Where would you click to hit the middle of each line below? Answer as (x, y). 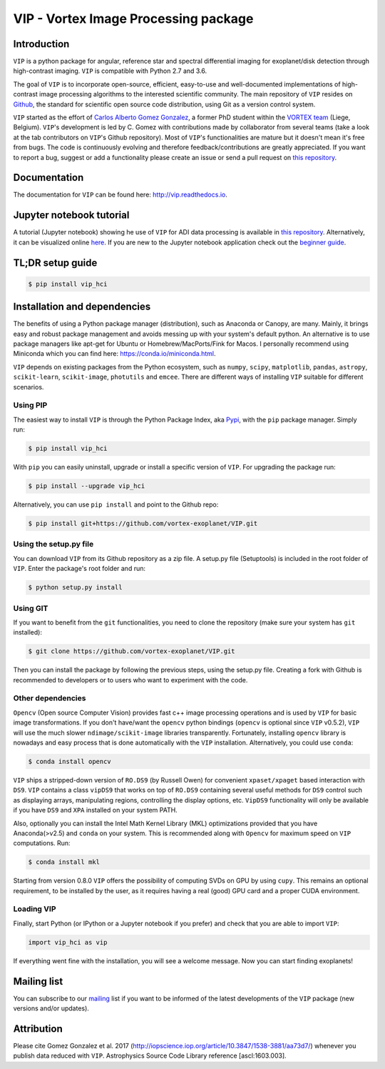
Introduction (41, 44)
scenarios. (29, 387)
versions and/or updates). (51, 1008)
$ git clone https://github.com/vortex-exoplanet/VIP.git (132, 651)
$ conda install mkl (64, 862)
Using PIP (30, 405)
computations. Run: (42, 843)
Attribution (38, 1029)
